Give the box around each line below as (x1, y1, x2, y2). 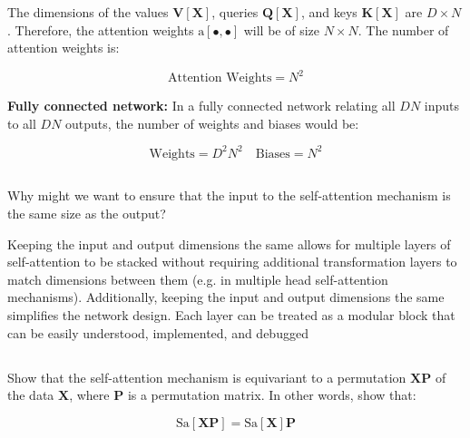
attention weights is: (7, 38, 120, 57)
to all (7, 113, 36, 132)
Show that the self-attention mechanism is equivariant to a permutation (7, 367, 406, 386)
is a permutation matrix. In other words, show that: (127, 385, 416, 404)
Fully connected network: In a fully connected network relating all (7, 96, 396, 115)
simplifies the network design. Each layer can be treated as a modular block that (7, 305, 455, 324)
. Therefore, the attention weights (7, 20, 194, 39)
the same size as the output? (7, 203, 166, 222)
